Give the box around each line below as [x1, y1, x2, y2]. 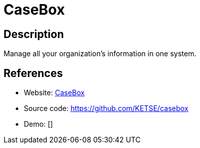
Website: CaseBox [24, 88, 85, 97]
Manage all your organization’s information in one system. [4, 49, 196, 58]
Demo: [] [24, 120, 53, 129]
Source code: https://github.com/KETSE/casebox [24, 104, 188, 113]
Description [4, 27, 64, 41]
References [4, 66, 63, 80]
